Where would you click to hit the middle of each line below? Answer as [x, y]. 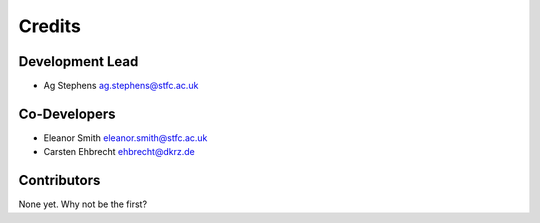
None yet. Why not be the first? [83, 204]
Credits [50, 26]
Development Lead [78, 61]
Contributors [59, 180]
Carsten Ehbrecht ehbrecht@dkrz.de [119, 152]
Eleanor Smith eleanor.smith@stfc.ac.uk [125, 137]
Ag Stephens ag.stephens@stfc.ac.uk [121, 86]
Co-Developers [67, 113]
